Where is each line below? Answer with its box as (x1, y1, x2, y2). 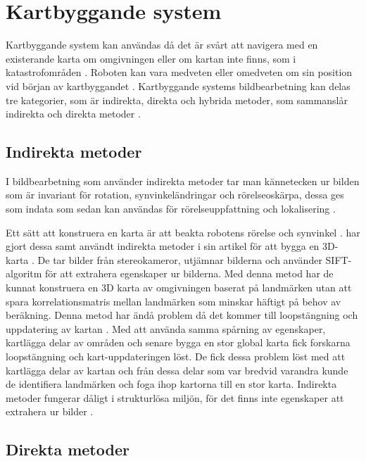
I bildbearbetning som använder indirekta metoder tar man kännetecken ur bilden (6, 173, 360, 188)
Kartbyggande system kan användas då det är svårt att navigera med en (6, 37, 318, 52)
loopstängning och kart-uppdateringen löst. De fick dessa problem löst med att (6, 349, 346, 364)
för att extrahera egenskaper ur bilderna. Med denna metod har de (45, 266, 334, 281)
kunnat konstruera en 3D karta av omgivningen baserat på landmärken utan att (6, 280, 352, 295)
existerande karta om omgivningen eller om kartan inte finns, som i (6, 51, 296, 65)
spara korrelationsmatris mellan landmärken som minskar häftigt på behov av (6, 293, 341, 308)
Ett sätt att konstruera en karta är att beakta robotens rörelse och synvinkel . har (6, 225, 360, 239)
